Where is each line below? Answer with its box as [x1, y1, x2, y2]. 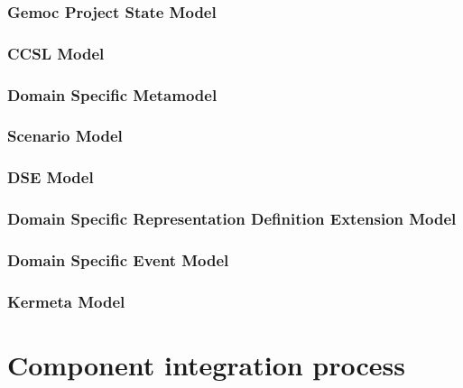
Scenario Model [7, 125, 123, 147]
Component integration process [7, 346, 406, 383]
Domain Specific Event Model [7, 248, 229, 271]
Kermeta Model [7, 290, 125, 312]
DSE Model [7, 166, 94, 189]
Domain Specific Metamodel [7, 83, 218, 106]
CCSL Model [7, 42, 105, 64]
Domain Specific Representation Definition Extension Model [7, 208, 457, 230]
